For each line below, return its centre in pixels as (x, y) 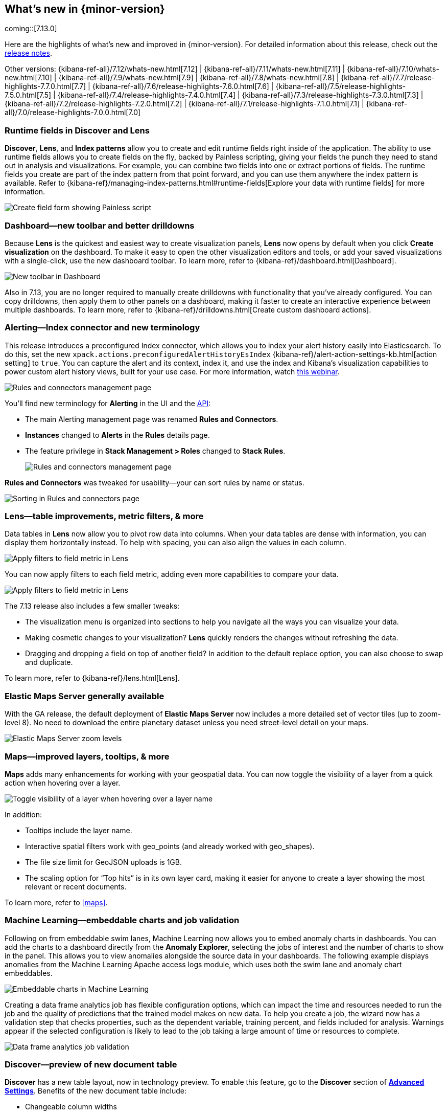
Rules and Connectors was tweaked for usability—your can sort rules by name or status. (155, 482)
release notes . (28, 53)
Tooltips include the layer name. (79, 830)
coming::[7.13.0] (31, 29)
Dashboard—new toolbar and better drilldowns (100, 225)
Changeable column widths (71, 1107)
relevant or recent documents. (76, 886)
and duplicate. (49, 662)
